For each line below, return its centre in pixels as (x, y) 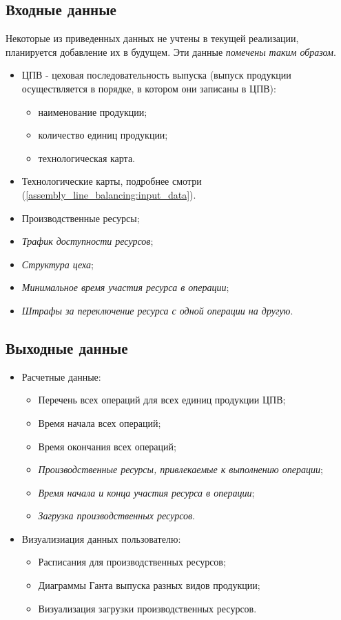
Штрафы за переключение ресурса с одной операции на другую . (157, 310)
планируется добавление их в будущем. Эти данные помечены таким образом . (171, 51)
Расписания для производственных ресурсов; (132, 562)
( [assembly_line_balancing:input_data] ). (109, 194)
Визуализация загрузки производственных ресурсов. (147, 608)
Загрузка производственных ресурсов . (116, 516)
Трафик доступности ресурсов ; (87, 241)
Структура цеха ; (58, 264)
